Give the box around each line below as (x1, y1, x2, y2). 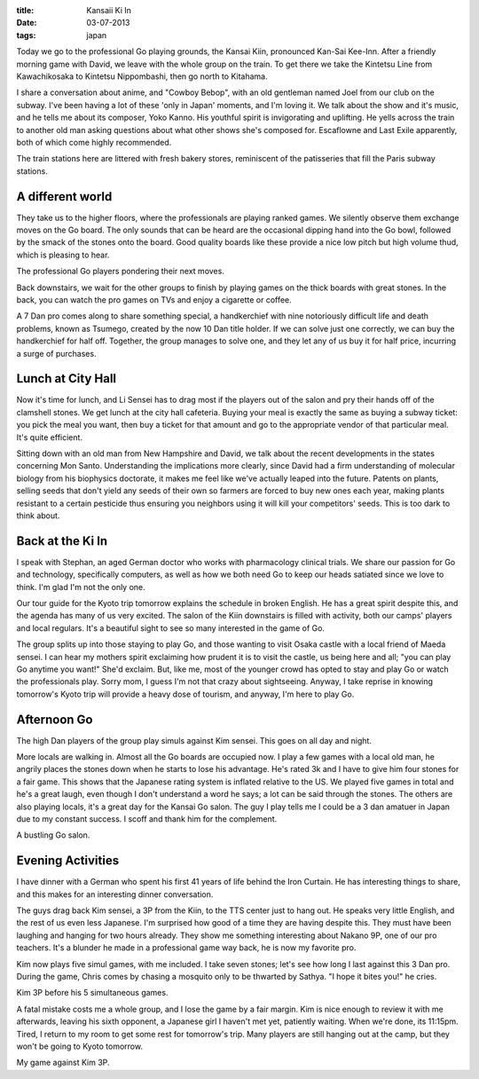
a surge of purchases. (16, 348, 97, 358)
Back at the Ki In (16, 533, 108, 548)
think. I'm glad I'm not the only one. (16, 581, 145, 592)
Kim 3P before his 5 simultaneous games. (16, 988, 169, 998)
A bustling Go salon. (16, 830, 90, 840)
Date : (16, 18, 37, 28)
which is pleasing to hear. (16, 249, 110, 260)
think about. (16, 510, 60, 521)
